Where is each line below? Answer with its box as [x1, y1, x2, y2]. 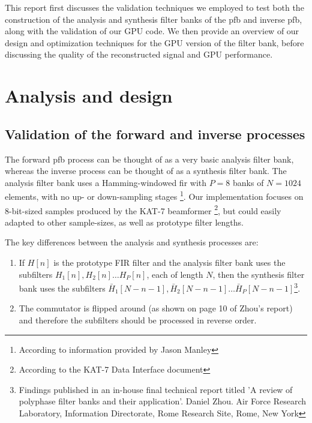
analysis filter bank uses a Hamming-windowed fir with [5, 176, 207, 188]
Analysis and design [5, 83, 173, 108]
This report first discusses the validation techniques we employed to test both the [5, 1, 304, 13]
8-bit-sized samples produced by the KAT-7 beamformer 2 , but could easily [5, 202, 281, 217]
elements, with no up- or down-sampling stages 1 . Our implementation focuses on [5, 188, 304, 202]
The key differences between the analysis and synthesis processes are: [5, 236, 259, 248]
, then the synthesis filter [212, 268, 305, 280]
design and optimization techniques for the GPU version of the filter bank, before [5, 36, 304, 49]
